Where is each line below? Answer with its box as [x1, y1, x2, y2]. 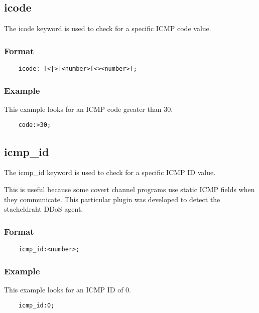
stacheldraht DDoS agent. [4, 204, 83, 214]
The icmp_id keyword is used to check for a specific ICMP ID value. [4, 167, 216, 178]
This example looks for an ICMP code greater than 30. [4, 103, 173, 114]
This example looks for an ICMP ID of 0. [4, 284, 131, 294]
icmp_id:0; [18, 302, 55, 309]
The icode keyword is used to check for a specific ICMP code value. [4, 23, 211, 34]
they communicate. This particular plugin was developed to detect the [4, 194, 220, 204]
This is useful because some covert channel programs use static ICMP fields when [4, 184, 255, 194]
